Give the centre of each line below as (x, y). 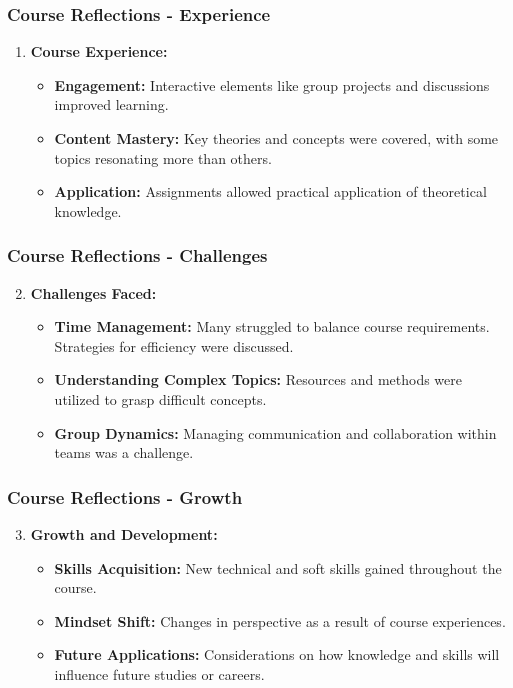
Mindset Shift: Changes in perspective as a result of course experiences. (280, 620)
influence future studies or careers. (159, 673)
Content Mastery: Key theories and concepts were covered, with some (276, 138)
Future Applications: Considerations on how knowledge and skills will (277, 654)
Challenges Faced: (93, 292)
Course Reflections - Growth (125, 496)
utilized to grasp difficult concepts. (160, 398)
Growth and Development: (124, 533)
